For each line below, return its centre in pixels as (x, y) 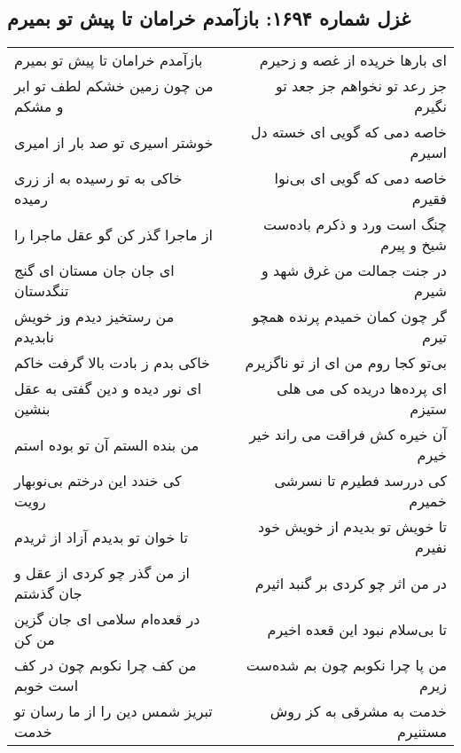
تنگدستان (42, 291)
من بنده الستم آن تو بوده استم (107, 444)
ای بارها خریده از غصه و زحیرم (353, 60)
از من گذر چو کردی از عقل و (102, 573)
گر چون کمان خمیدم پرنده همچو (349, 317)
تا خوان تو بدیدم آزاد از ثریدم (101, 537)
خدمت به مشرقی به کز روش (358, 711)
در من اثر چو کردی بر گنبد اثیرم (351, 583)
